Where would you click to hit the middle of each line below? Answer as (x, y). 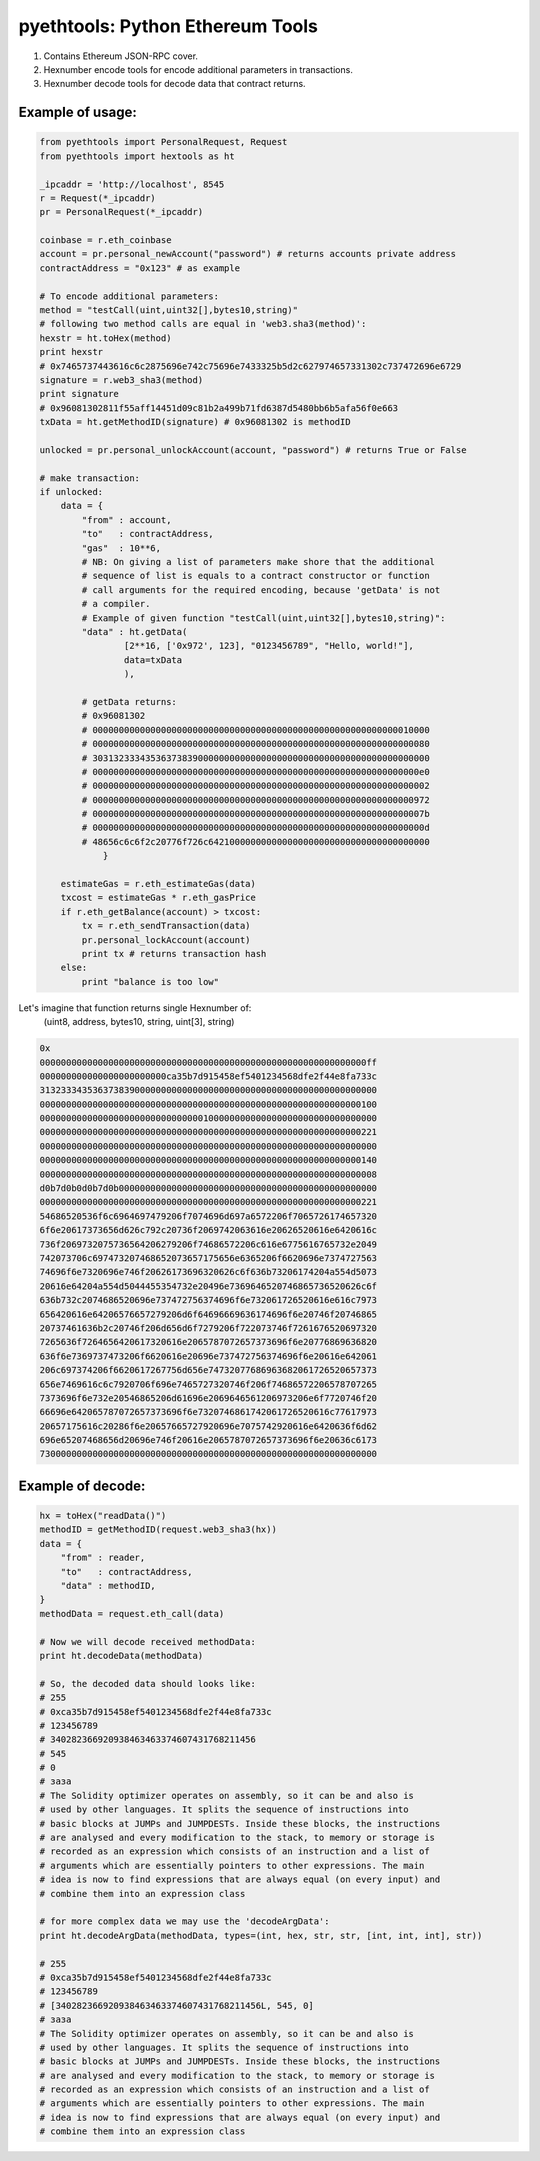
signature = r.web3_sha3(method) (121, 379)
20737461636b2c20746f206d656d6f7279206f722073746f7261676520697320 (208, 1328)
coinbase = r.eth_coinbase (105, 240)
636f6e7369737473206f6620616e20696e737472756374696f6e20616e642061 (208, 1356)
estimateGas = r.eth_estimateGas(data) (158, 884)
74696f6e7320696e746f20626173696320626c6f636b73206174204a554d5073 (208, 1272)
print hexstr (71, 352)
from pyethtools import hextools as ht (137, 156)
